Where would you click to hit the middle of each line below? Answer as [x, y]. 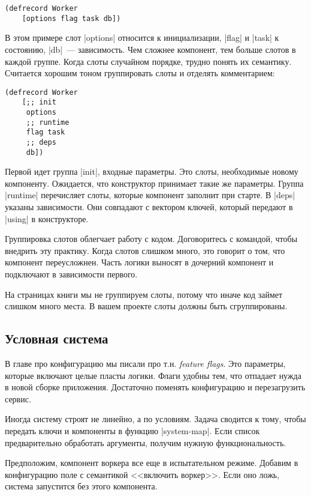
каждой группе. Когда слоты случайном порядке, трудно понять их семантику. [148, 61]
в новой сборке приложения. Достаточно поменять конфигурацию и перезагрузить [155, 387]
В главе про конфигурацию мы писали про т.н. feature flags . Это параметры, [145, 364]
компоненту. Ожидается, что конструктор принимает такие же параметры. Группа [154, 183]
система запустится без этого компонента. [81, 486]
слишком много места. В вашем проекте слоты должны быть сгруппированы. [146, 306]
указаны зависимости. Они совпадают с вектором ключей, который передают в [149, 207]
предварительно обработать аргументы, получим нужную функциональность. [146, 442]
